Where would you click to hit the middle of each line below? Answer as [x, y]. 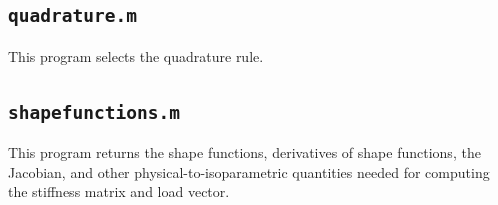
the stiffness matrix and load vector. [119, 191]
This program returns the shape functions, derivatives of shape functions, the [244, 152]
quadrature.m [72, 16]
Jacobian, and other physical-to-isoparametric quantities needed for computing [249, 171]
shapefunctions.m [94, 112]
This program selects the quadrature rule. [136, 55]
